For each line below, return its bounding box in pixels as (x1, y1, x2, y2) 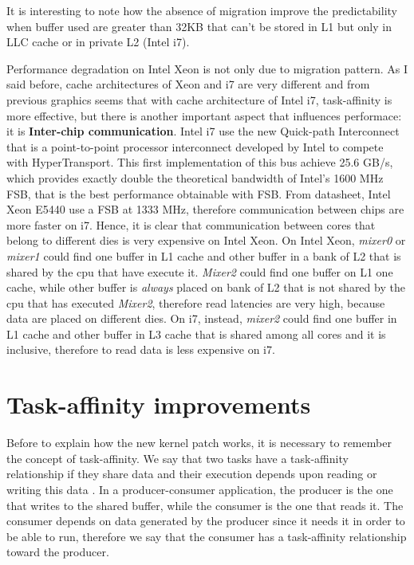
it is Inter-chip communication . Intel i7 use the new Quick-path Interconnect (6, 123, 400, 139)
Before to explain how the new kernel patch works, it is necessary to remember (6, 434, 392, 451)
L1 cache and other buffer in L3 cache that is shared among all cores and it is (6, 325, 386, 342)
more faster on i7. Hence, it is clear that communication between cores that (6, 216, 376, 233)
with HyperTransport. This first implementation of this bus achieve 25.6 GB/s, (6, 154, 393, 171)
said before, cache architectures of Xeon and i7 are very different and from (6, 76, 370, 92)
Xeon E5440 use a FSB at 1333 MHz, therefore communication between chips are (6, 201, 404, 218)
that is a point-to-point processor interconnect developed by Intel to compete (6, 138, 384, 155)
